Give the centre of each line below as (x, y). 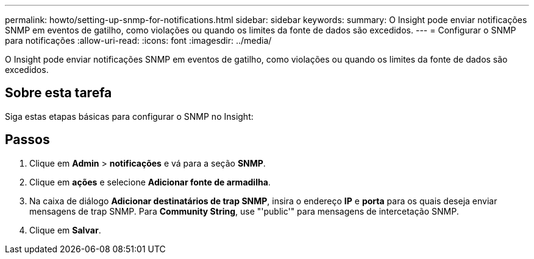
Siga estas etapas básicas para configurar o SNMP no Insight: (129, 116)
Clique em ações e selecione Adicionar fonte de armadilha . (150, 182)
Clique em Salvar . (65, 230)
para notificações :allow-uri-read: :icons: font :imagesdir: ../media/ (138, 40)
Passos (27, 140)
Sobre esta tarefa (59, 93)
